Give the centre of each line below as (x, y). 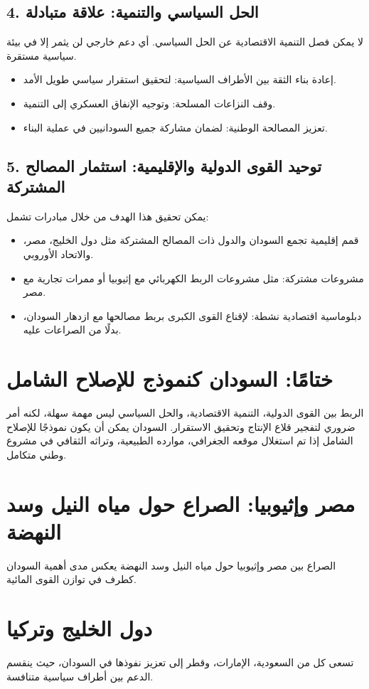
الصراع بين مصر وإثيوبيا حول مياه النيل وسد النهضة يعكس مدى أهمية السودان (171, 565)
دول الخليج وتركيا (80, 628)
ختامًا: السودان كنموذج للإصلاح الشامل (170, 379)
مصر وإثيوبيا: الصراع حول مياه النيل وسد (181, 503)
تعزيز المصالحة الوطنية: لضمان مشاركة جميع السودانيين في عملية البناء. (175, 127)
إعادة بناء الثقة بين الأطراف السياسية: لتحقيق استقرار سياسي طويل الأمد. (180, 79)
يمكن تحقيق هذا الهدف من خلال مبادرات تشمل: (108, 216)
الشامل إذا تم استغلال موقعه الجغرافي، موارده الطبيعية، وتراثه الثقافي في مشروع (180, 440)
